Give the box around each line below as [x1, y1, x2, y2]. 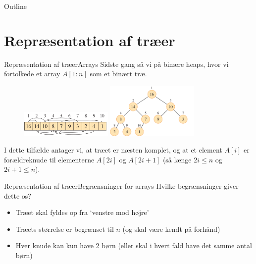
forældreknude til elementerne [4, 154, 95, 164]
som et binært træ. [90, 68, 147, 79]
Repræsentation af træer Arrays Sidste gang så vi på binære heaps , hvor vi [4, 58, 229, 69]
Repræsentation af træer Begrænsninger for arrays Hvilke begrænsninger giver [4, 180, 239, 191]
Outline [4, 1, 27, 11]
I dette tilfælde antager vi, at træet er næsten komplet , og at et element [4, 145, 222, 155]
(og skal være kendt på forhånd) [122, 223, 220, 234]
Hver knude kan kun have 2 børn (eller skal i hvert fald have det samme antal [15, 240, 252, 251]
